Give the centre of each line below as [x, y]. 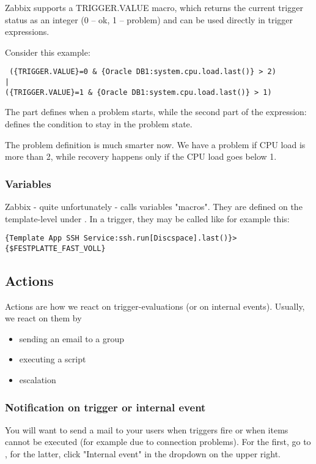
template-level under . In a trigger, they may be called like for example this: [147, 218]
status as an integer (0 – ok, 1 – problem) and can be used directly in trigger [149, 19]
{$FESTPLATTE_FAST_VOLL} [55, 248]
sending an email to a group [72, 338]
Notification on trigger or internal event [105, 407]
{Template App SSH [42, 238]
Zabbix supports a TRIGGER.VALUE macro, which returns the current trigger [154, 7]
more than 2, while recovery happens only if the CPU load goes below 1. [141, 156]
